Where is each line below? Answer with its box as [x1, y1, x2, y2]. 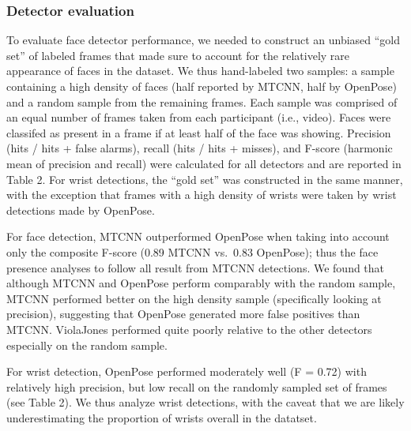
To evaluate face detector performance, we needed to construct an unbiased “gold [6, 32, 401, 48]
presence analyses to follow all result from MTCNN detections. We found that [6, 259, 385, 275]
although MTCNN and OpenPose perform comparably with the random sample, [6, 275, 396, 291]
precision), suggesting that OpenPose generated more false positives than [6, 305, 360, 322]
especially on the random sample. [6, 336, 168, 353]
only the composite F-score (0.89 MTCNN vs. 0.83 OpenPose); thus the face [6, 243, 379, 260]
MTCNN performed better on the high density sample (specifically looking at [6, 290, 382, 306]
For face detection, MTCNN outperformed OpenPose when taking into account [6, 228, 390, 245]
